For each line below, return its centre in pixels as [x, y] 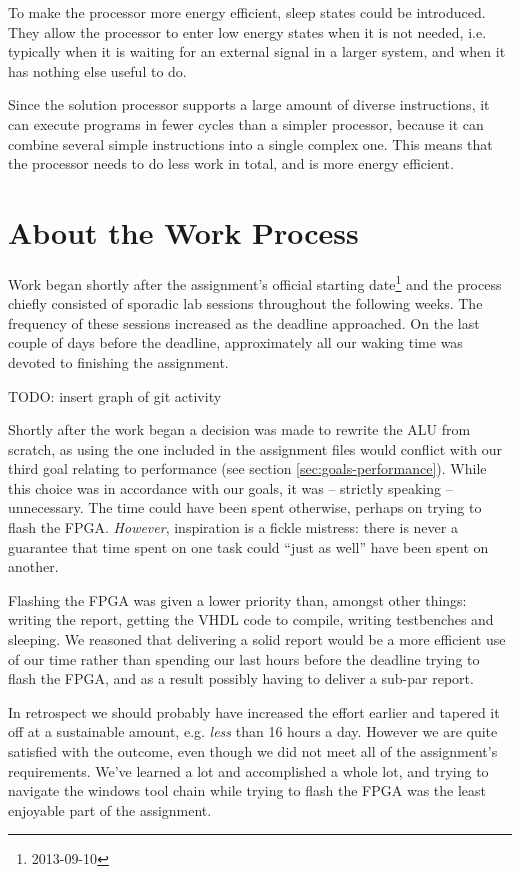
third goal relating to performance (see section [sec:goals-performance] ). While [247, 468]
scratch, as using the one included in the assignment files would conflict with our [255, 448]
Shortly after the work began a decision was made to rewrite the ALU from [239, 429]
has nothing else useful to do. [97, 70]
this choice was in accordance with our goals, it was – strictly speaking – [230, 487]
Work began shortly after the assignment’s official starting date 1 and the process [255, 282]
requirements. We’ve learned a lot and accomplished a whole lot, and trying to [248, 770]
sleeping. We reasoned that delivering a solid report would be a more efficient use [257, 639]
